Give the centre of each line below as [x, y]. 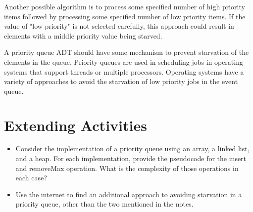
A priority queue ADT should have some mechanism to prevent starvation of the [126, 52]
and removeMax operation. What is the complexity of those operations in [127, 168]
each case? [31, 178]
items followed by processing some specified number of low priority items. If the [125, 16]
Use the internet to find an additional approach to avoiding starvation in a [129, 194]
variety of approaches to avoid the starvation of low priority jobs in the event [121, 81]
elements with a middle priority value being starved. [83, 35]
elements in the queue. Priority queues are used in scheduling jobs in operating [124, 62]
